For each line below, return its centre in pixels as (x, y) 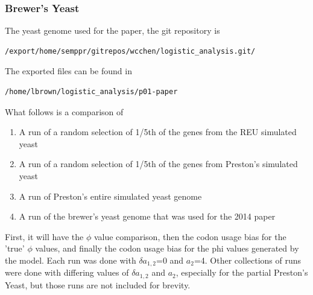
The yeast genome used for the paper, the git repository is (112, 30)
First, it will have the (44, 236)
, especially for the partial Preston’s (242, 272)
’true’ (15, 248)
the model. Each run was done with (71, 260)
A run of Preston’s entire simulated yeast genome (110, 196)
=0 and (170, 260)
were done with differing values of (67, 272)
